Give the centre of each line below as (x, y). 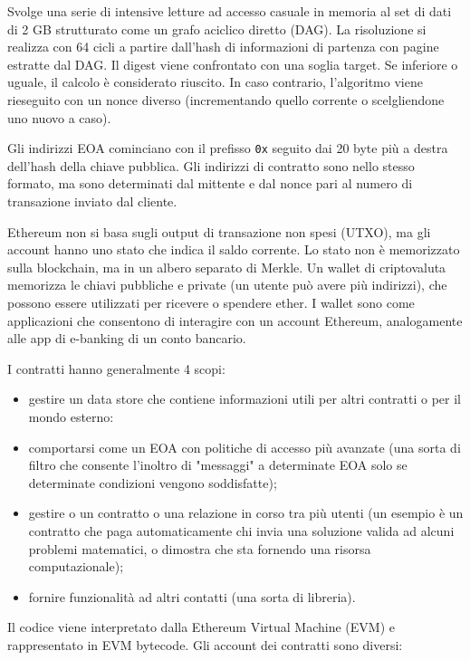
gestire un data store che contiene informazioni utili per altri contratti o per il (245, 399)
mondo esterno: (71, 416)
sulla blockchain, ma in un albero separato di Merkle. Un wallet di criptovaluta (227, 267)
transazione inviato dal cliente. (92, 201)
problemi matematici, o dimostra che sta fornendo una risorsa (200, 548)
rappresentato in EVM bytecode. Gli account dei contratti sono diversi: (205, 644)
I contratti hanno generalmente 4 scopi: (116, 368)
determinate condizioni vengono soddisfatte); (153, 482)
